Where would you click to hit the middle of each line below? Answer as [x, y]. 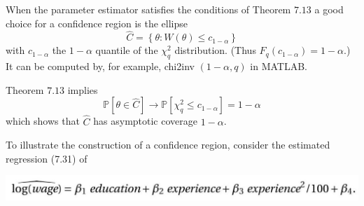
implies [83, 89]
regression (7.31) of [47, 158]
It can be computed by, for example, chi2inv [100, 66]
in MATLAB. [279, 66]
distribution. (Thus [215, 50]
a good [329, 9]
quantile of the [127, 50]
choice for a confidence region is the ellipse [97, 23]
